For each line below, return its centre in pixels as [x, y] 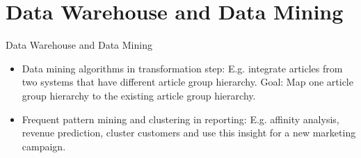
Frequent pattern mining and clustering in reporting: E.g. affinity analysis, [180, 119]
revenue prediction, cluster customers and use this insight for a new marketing [189, 133]
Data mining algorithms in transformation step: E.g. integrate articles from [182, 68]
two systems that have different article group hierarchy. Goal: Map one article [187, 82]
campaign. [44, 146]
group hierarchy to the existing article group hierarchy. [139, 95]
